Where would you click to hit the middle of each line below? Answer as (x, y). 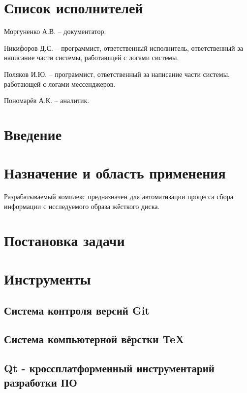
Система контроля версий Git (77, 310)
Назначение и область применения (115, 173)
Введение (33, 134)
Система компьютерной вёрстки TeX (94, 339)
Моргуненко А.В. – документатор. (55, 31)
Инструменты (47, 278)
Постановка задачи (64, 240)
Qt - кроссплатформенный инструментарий (109, 368)
